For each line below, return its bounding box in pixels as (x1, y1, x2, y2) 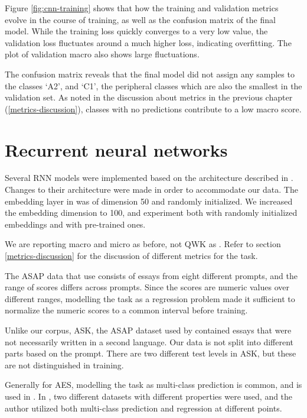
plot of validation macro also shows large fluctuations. (5, 48, 200, 60)
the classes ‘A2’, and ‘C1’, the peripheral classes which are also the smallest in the (5, 79, 302, 92)
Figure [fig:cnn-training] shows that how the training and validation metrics (5, 2, 279, 14)
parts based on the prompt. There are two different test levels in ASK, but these (5, 347, 296, 359)
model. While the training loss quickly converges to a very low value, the (5, 25, 268, 37)
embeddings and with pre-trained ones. (5, 218, 146, 230)
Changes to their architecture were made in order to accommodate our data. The (5, 183, 298, 196)
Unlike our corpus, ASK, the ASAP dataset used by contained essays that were (5, 324, 292, 336)
